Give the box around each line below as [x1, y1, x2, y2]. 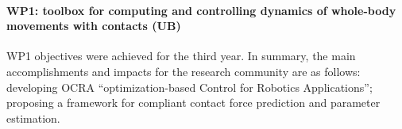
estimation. [6, 109, 60, 126]
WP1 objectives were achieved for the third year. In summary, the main [6, 47, 356, 64]
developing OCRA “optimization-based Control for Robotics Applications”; [6, 78, 373, 95]
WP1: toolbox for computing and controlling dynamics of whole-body [6, 2, 396, 18]
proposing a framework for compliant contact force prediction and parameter [6, 94, 381, 111]
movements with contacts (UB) [6, 17, 181, 34]
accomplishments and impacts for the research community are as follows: [6, 63, 361, 79]
